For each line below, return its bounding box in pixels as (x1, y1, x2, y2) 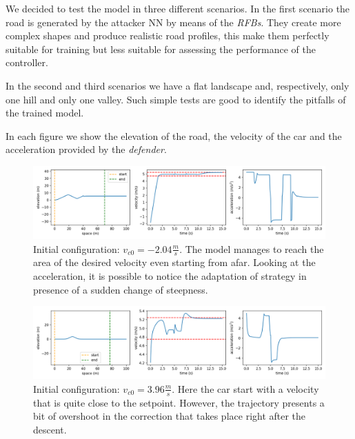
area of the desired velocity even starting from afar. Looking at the (33, 255, 316, 269)
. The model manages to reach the (179, 241, 324, 256)
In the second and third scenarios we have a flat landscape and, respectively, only (6, 78, 349, 92)
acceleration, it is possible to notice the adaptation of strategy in (33, 268, 307, 283)
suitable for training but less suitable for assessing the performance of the (6, 41, 316, 56)
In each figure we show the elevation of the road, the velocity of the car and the (6, 128, 342, 143)
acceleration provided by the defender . (6, 142, 167, 156)
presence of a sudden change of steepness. (33, 282, 208, 296)
